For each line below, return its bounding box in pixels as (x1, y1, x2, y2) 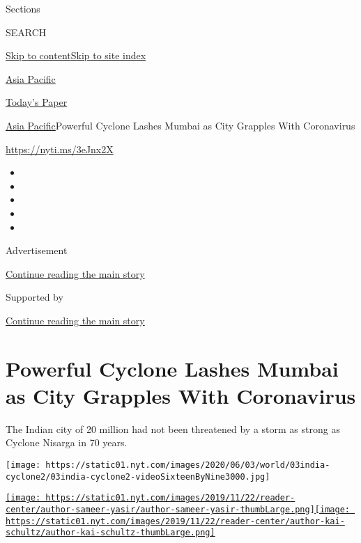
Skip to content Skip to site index (6, 48, 146, 63)
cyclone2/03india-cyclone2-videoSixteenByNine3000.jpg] (6, 471, 270, 482)
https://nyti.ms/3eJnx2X (6, 141, 114, 156)
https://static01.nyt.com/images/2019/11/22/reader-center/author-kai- (6, 516, 345, 526)
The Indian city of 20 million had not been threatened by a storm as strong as (6, 421, 340, 436)
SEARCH (6, 24, 47, 39)
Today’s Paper (6, 95, 68, 109)
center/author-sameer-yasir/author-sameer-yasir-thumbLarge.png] (6, 504, 315, 514)
